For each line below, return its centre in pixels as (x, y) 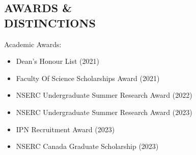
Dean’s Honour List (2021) (58, 61)
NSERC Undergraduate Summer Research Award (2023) (104, 112)
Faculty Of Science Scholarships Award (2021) (88, 78)
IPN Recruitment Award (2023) (65, 129)
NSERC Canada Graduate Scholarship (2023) (87, 146)
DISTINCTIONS (50, 23)
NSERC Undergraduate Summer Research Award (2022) (104, 95)
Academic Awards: (33, 44)
